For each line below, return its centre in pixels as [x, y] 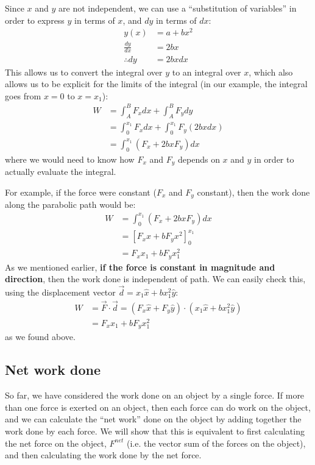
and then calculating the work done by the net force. [103, 455]
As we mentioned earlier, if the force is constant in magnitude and [140, 267]
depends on [199, 159]
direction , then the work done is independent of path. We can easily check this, [155, 279]
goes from [23, 95]
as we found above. [40, 337]
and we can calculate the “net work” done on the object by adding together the [153, 419]
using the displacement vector [60, 292]
